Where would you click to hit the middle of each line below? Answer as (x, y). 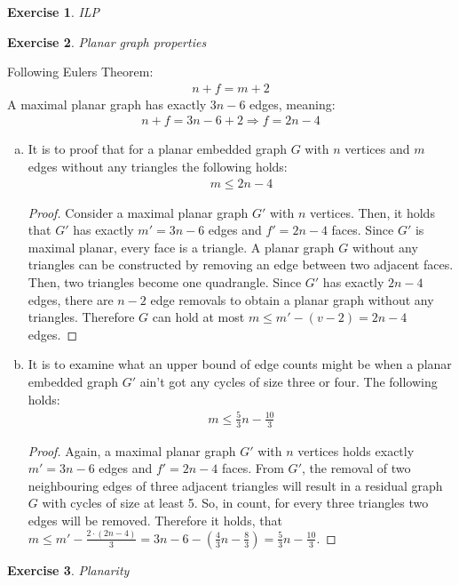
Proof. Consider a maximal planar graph (138, 212)
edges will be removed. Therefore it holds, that (155, 520)
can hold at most (198, 317)
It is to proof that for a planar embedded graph (157, 149)
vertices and (377, 149)
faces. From (253, 468)
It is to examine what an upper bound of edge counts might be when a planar (240, 364)
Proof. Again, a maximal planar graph (132, 450)
